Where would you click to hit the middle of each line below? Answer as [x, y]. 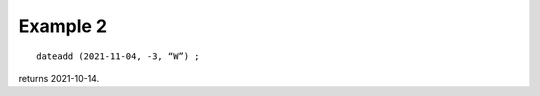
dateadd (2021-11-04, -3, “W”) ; [118, 56]
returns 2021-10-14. [59, 78]
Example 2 [63, 26]
